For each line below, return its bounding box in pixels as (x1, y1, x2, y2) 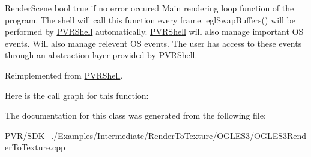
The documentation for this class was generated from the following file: (5, 109, 266, 122)
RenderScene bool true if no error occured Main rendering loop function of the (5, 2, 294, 14)
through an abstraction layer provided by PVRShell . (5, 49, 198, 61)
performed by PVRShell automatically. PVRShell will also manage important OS (5, 25, 304, 38)
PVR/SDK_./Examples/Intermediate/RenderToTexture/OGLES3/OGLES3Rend (5, 129, 307, 141)
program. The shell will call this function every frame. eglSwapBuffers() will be (5, 13, 296, 26)
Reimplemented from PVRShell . (5, 68, 123, 81)
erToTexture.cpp (5, 141, 65, 153)
